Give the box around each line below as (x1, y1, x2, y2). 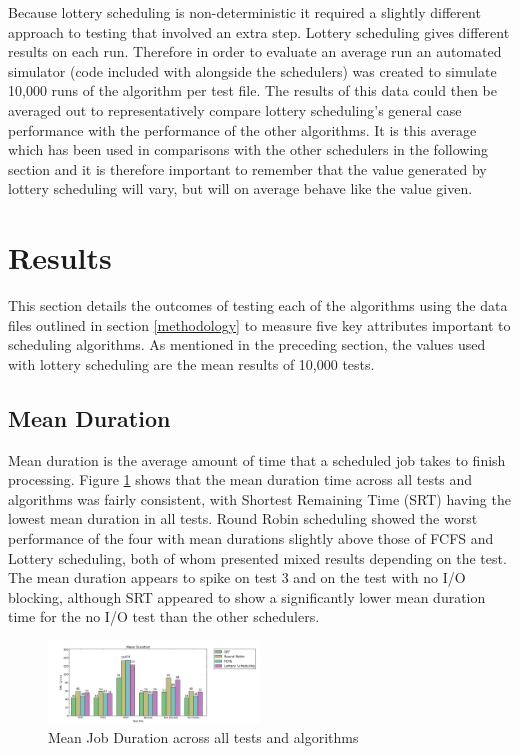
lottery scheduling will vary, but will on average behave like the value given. (8, 178, 473, 199)
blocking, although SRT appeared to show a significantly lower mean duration (8, 586, 486, 607)
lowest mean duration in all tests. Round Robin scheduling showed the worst (8, 508, 478, 529)
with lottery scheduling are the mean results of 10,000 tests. (8, 353, 375, 374)
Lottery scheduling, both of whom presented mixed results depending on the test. (8, 547, 507, 568)
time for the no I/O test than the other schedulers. (8, 606, 320, 627)
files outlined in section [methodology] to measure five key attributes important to (8, 314, 511, 335)
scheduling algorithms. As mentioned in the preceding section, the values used (8, 334, 486, 355)
